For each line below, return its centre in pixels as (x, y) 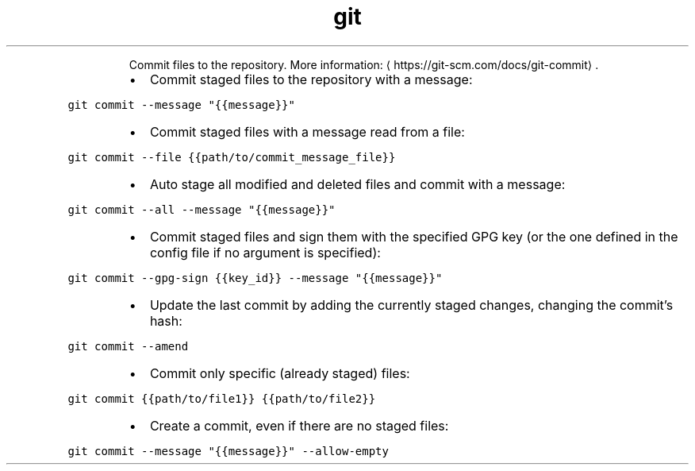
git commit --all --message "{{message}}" (202, 209)
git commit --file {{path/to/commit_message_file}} (232, 157)
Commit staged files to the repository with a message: (311, 79)
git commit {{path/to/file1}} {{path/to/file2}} (222, 398)
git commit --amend (128, 346)
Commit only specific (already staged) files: (280, 373)
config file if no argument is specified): (265, 252)
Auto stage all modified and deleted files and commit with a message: (357, 184)
